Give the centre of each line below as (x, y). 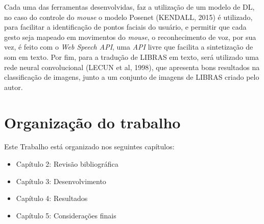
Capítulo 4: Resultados (52, 198)
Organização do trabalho (92, 122)
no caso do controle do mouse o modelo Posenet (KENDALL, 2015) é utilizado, (128, 17)
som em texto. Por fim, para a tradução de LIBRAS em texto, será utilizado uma (131, 57)
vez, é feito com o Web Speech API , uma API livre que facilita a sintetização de (129, 47)
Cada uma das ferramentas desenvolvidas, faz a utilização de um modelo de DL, (129, 7)
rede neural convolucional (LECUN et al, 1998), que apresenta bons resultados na (132, 67)
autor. (14, 87)
